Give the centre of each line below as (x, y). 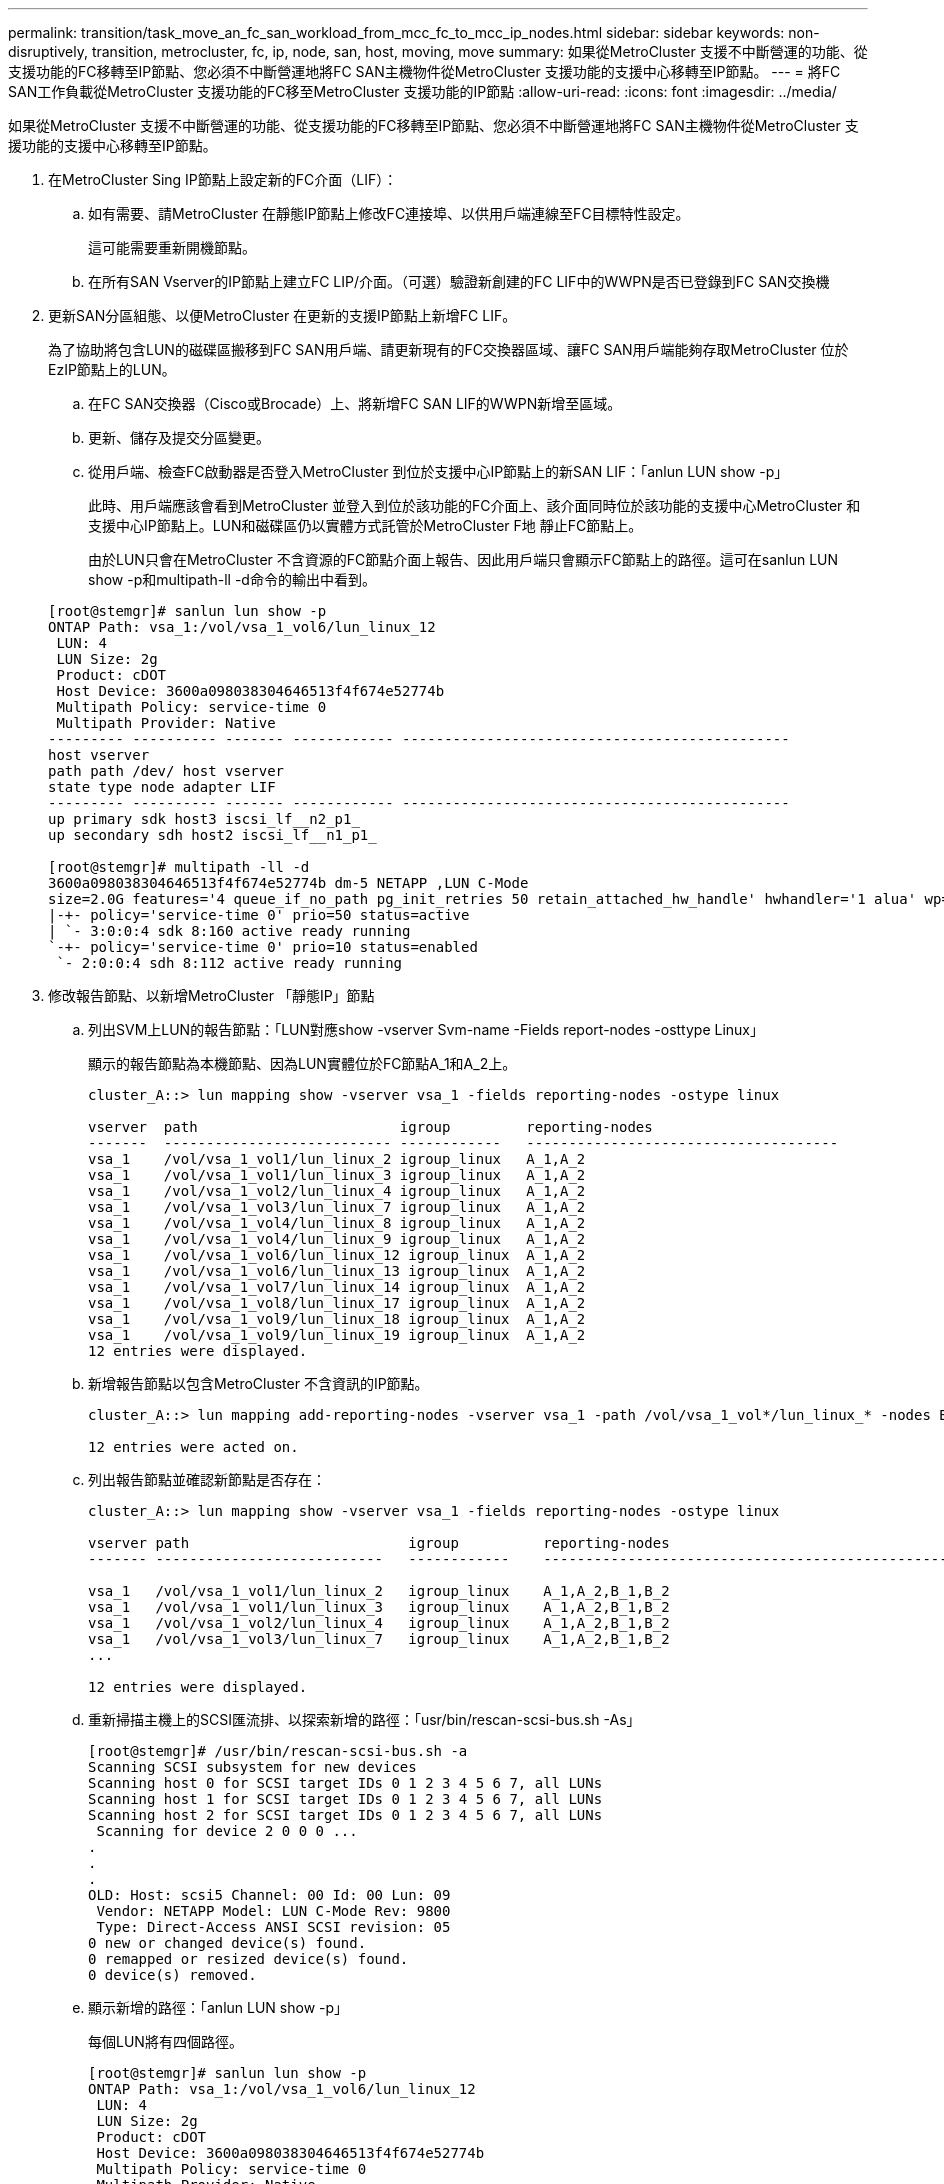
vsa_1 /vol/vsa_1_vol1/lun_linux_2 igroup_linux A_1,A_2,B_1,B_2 (379, 1591)
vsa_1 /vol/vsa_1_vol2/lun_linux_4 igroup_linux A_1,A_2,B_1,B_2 (379, 1623)
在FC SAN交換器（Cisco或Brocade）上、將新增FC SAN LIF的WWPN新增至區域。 (355, 403)
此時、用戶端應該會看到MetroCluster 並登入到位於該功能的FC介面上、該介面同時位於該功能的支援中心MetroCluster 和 (474, 505)
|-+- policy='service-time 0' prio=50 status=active (259, 915)
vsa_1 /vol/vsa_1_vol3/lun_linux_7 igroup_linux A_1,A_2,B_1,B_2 (379, 1639)
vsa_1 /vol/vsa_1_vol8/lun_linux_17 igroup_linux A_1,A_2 (337, 1303)
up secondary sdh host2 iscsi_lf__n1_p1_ (212, 835)
